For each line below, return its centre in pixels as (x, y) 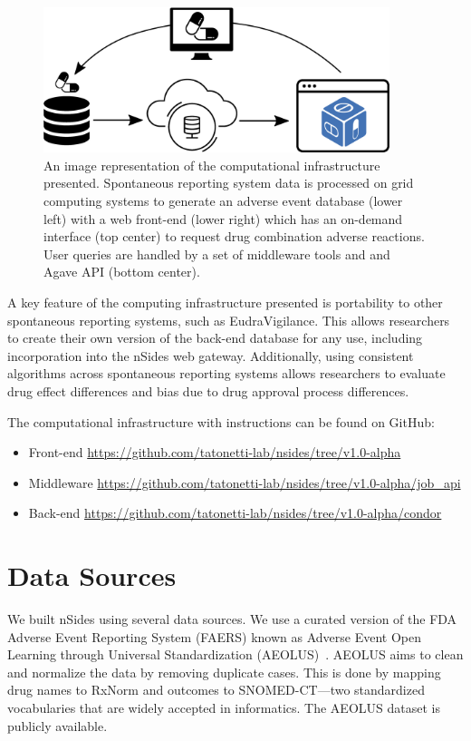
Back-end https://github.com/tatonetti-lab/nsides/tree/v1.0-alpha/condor (235, 513)
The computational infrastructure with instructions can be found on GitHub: (221, 421)
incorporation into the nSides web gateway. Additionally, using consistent (211, 355)
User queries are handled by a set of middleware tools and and (217, 253)
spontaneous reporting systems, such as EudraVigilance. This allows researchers (229, 320)
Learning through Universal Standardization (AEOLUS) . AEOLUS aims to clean (235, 654)
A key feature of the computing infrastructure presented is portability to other (225, 302)
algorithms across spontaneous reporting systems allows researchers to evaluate (226, 373)
